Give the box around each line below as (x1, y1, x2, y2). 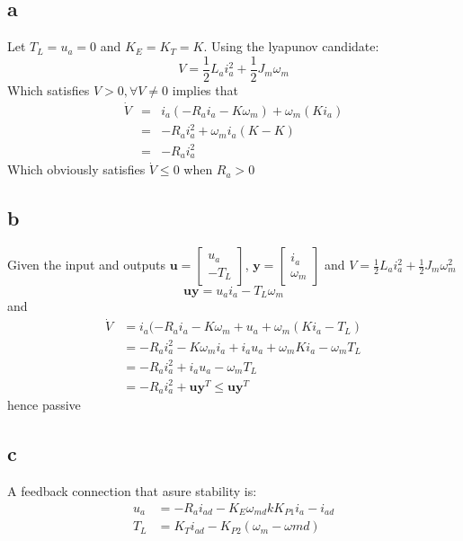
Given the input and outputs (7, 255, 165, 274)
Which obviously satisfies (7, 160, 146, 179)
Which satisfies (7, 80, 90, 99)
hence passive (7, 395, 81, 414)
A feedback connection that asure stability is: (7, 482, 257, 501)
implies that (172, 80, 238, 99)
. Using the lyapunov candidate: (203, 37, 379, 56)
